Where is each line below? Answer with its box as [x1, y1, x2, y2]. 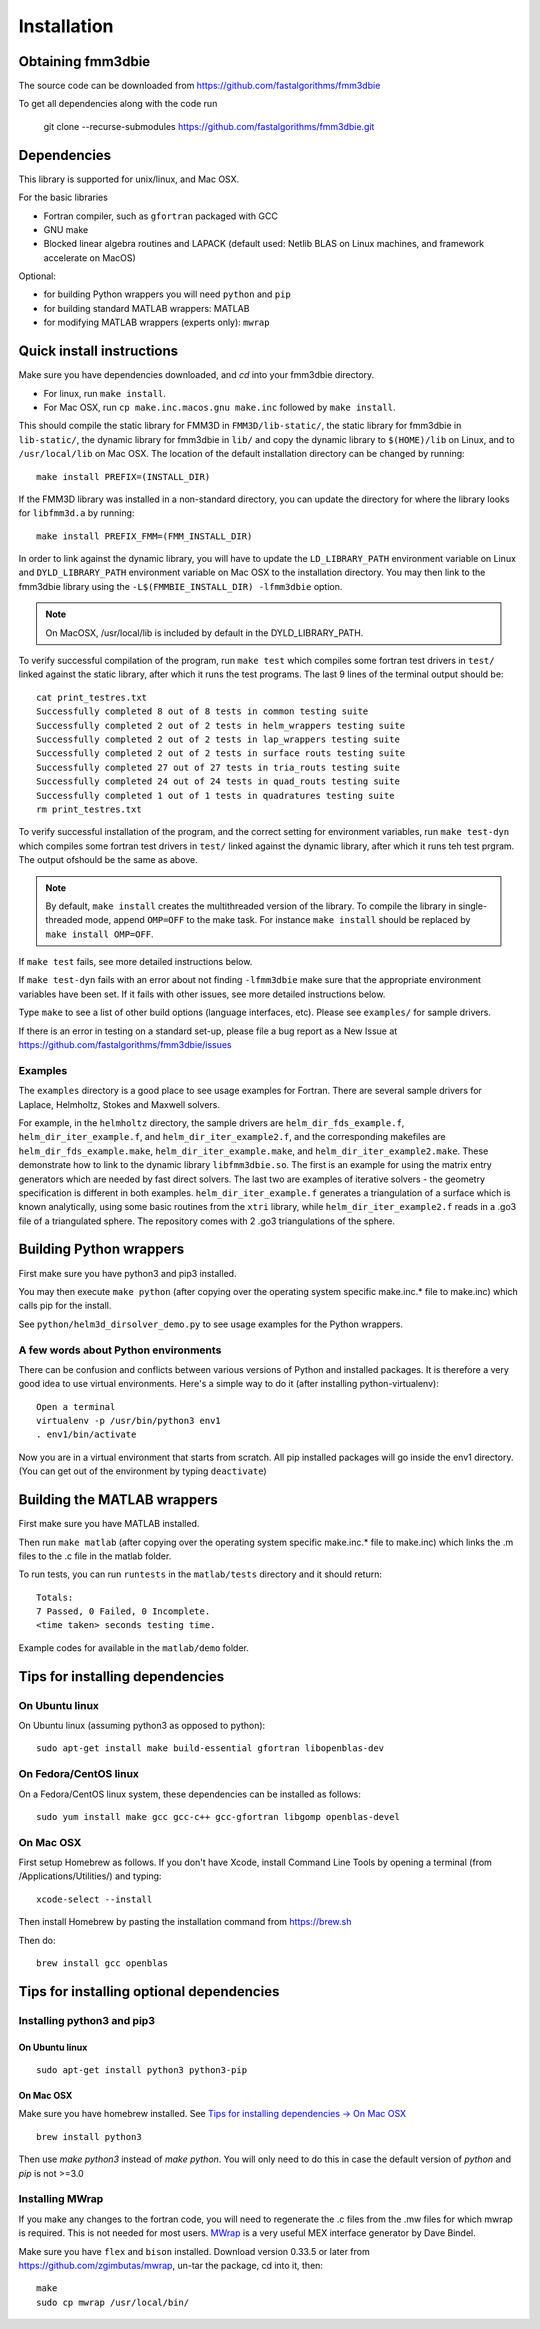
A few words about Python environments [18, 1343, 222, 1357]
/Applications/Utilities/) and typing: [18, 1870, 162, 1882]
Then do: [18, 1934, 56, 1946]
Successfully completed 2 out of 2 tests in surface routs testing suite [36, 748, 406, 759]
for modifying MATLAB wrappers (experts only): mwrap [43, 316, 270, 329]
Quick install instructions [18, 343, 179, 360]
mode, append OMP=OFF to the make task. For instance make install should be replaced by [85, 914, 471, 926]
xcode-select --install [36, 1893, 153, 1905]
